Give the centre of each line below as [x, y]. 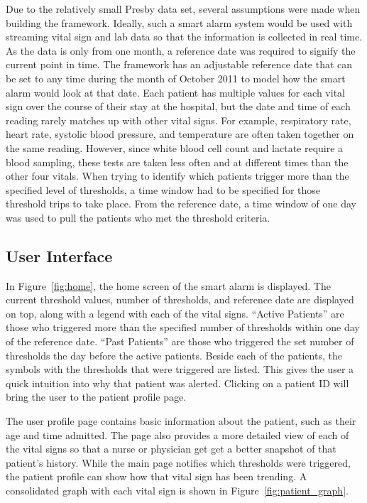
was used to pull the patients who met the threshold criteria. [138, 217]
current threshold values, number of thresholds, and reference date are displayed [180, 299]
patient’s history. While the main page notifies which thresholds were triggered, [178, 462]
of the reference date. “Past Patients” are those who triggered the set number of [180, 341]
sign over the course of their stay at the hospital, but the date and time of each [178, 106]
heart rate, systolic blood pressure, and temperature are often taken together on [180, 134]
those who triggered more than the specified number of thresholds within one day [183, 327]
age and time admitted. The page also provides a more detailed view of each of [177, 434]
